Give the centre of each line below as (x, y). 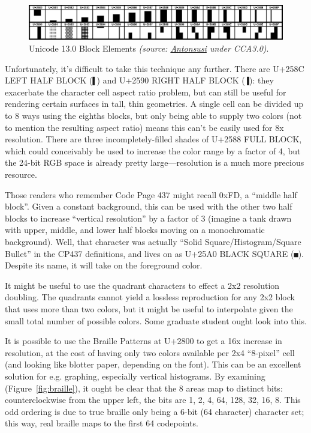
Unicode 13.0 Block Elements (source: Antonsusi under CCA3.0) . (149, 48)
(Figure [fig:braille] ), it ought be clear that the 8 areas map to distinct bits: (144, 388)
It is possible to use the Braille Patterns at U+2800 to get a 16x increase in (144, 341)
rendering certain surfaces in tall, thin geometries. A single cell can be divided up (154, 104)
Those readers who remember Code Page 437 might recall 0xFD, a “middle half (151, 194)
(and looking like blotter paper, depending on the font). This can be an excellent (153, 364)
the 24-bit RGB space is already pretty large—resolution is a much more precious (155, 162)
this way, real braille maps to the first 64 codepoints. (102, 423)
